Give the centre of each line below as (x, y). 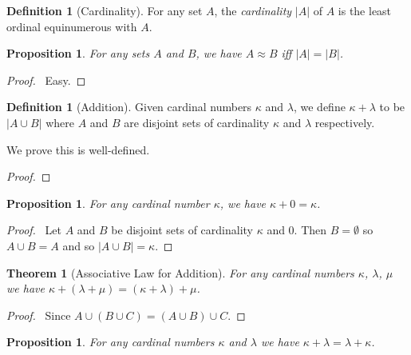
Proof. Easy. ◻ (46, 80)
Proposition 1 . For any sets (78, 53)
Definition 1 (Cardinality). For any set (105, 10)
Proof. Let (34, 230)
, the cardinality (253, 10)
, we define (319, 107)
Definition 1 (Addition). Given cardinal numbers (129, 107)
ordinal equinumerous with (72, 26)
